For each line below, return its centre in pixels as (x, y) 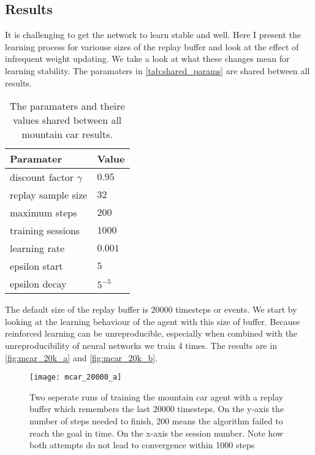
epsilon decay (38, 284)
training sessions (45, 231)
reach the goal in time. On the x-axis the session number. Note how (157, 433)
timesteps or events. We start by (236, 309)
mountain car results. (67, 134)
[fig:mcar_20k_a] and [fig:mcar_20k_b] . (82, 357)
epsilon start (36, 266)
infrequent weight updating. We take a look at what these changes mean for (147, 59)
